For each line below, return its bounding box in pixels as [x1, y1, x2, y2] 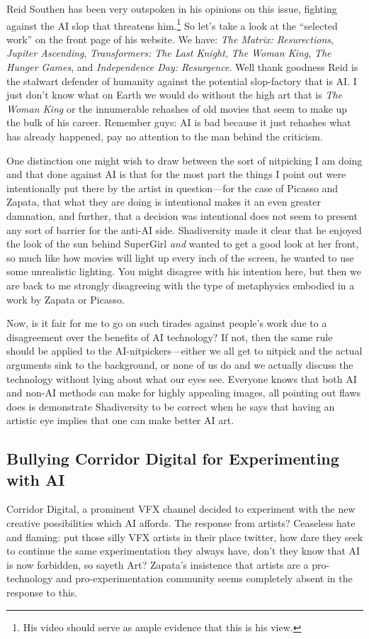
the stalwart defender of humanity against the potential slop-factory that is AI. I [6, 73, 357, 88]
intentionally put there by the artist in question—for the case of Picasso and [6, 180, 339, 195]
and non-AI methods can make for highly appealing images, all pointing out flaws [6, 385, 361, 400]
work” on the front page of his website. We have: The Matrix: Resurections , [6, 31, 334, 46]
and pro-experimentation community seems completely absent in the [55, 571, 353, 586]
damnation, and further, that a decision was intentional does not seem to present [6, 208, 358, 223]
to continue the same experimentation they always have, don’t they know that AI [6, 543, 361, 558]
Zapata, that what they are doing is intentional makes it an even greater [6, 194, 321, 209]
